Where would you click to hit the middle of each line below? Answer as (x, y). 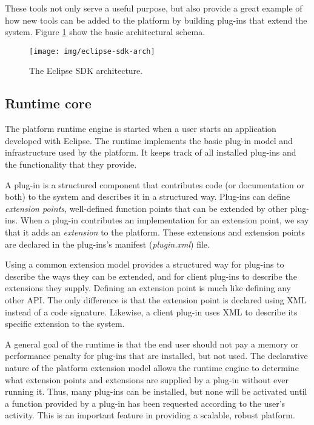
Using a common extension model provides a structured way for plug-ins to (145, 264)
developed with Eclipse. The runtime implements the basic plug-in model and (149, 140)
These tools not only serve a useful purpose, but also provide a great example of (154, 8)
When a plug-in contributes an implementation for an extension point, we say (165, 220)
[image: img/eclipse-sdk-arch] (92, 51)
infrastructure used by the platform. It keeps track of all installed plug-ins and (151, 152)
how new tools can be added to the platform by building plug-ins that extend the (156, 20)
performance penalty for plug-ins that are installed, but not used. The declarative (156, 356)
